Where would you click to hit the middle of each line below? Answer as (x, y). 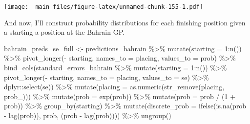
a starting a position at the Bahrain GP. (64, 32)
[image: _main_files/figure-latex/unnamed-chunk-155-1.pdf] (104, 7)
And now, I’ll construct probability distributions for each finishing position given (125, 22)
